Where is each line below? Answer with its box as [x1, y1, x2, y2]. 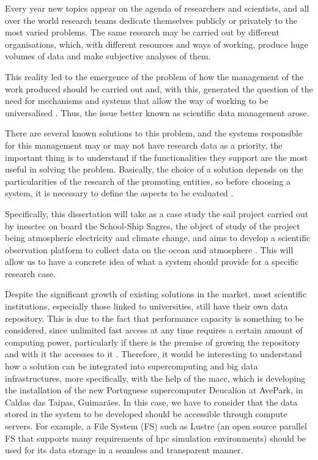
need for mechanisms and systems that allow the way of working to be [5, 94, 268, 107]
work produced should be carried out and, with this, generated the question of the [5, 82, 313, 95]
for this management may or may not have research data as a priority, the [5, 138, 283, 151]
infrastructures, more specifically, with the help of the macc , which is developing [5, 371, 306, 384]
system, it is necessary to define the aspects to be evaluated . [5, 187, 234, 199]
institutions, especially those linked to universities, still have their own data [5, 300, 288, 313]
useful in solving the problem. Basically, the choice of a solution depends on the [5, 163, 303, 176]
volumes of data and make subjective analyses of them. [5, 50, 211, 62]
